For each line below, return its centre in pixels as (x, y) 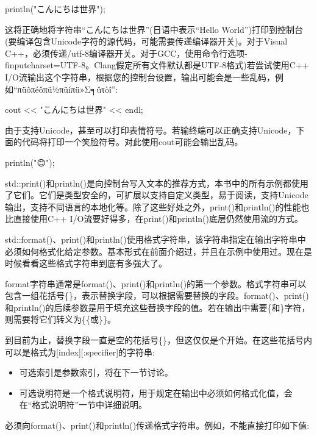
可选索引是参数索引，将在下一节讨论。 (96, 372)
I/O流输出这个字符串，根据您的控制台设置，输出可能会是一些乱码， (140, 77)
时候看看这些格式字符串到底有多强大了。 (86, 263)
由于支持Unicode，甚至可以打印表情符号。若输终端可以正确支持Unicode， (151, 130)
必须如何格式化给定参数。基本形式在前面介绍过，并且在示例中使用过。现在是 (158, 251)
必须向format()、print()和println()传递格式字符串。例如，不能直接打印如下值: (157, 425)
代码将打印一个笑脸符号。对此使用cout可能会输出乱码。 (132, 142)
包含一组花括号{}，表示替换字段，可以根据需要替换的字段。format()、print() (157, 295)
